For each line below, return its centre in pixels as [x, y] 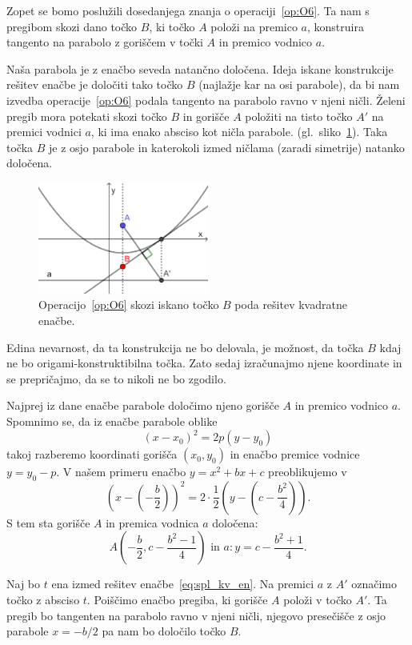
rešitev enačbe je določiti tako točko [95, 84]
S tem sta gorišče [48, 522]
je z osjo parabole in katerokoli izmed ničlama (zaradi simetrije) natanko [227, 147]
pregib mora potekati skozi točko [87, 116]
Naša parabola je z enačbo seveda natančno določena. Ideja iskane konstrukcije [200, 68]
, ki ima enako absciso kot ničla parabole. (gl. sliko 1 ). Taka [239, 132]
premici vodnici [44, 132]
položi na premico [254, 26]
